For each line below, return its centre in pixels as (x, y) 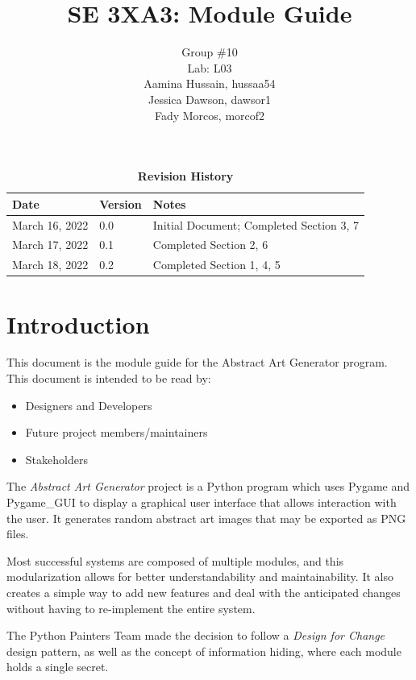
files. (18, 534)
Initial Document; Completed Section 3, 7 (256, 224)
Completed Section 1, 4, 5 (216, 265)
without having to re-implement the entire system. (131, 608)
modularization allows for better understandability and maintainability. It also (200, 576)
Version (121, 203)
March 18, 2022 (50, 265)
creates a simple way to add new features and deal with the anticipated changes (204, 592)
